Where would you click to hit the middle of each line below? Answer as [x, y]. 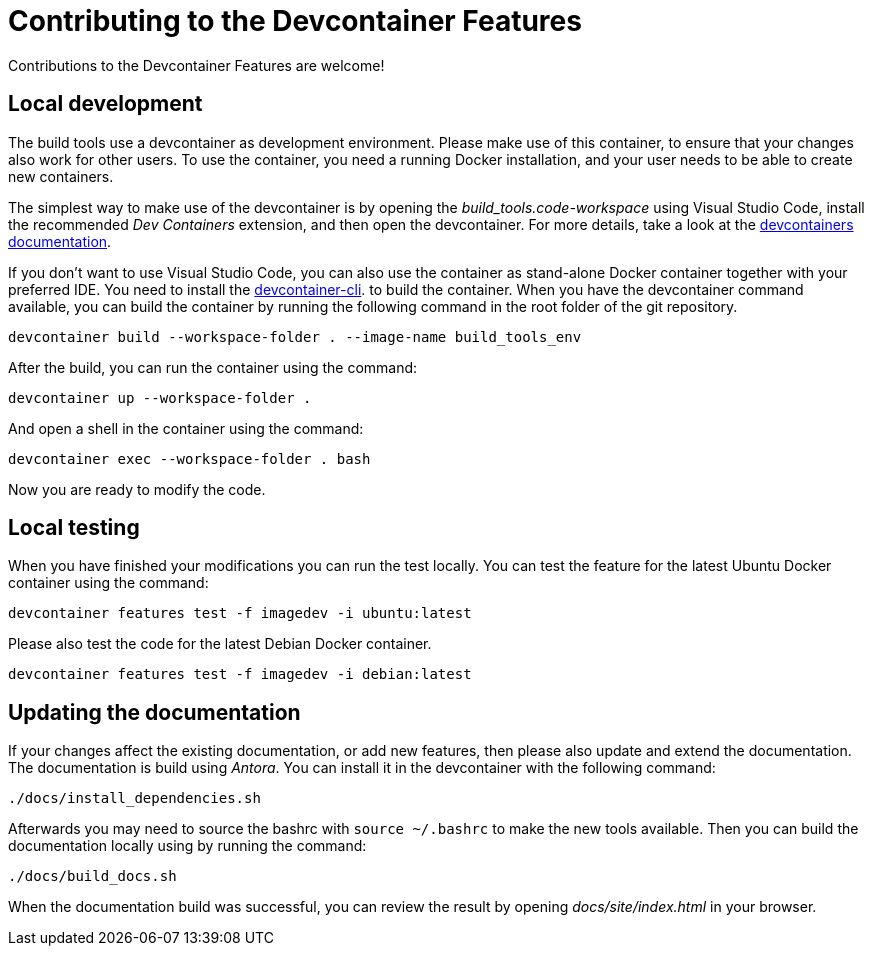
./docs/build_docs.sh [92, 876]
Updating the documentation [154, 712]
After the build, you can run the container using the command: [213, 367]
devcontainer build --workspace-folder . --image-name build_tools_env [295, 336]
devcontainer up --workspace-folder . [160, 397]
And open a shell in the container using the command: [186, 428]
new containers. [61, 176]
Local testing [74, 528]
